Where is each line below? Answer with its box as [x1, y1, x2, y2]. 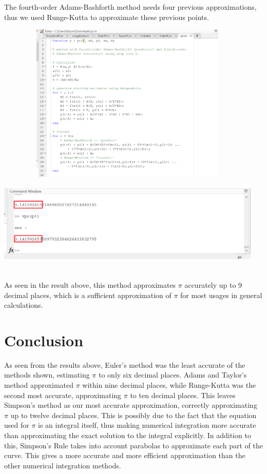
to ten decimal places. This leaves [130, 389, 236, 400]
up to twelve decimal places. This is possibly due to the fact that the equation [10, 409, 257, 420]
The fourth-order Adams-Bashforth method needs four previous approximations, [4, 2, 257, 12]
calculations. [4, 300, 43, 310]
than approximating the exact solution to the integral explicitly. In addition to [4, 430, 251, 441]
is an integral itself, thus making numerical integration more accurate [38, 420, 256, 430]
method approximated [4, 380, 74, 390]
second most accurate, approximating [4, 389, 122, 400]
